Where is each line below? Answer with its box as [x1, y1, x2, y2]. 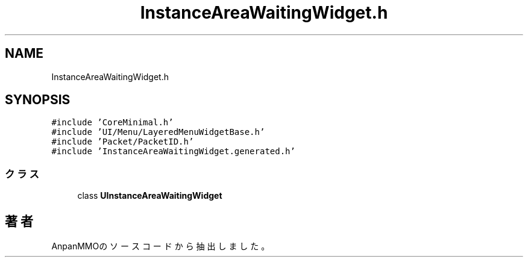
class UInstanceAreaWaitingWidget [77, 190, 222, 201]
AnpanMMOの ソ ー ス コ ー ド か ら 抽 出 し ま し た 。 [51, 241, 270, 252]
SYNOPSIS [5, 92, 71, 108]
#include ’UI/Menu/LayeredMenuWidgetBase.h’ [51, 127, 265, 137]
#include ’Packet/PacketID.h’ [51, 137, 194, 147]
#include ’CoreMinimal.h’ [51, 117, 174, 128]
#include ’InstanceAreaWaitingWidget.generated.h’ [51, 146, 295, 157]
